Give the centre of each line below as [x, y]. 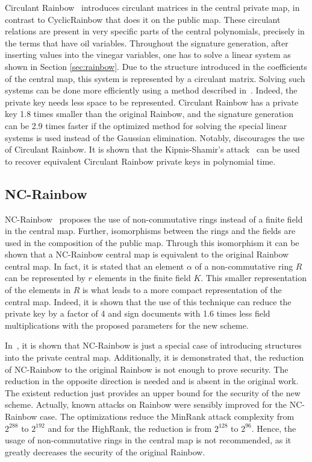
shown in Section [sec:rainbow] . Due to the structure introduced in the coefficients [156, 66]
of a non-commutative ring [244, 266]
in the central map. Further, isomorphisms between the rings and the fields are [150, 231]
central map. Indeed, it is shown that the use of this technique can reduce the [148, 301]
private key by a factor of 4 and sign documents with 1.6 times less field [138, 313]
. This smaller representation [254, 278]
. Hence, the [274, 428]
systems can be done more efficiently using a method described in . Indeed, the [151, 90]
